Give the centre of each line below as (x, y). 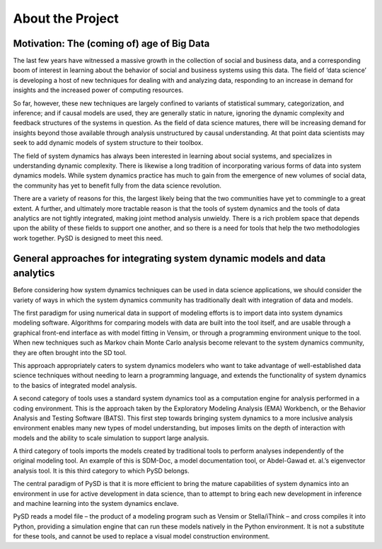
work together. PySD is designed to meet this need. (88, 238)
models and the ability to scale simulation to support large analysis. (111, 438)
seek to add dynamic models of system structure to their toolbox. (108, 143)
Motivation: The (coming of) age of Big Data (111, 44)
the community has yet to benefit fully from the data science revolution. (117, 185)
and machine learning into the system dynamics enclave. (96, 504)
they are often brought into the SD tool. (70, 352)
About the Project (66, 18)
